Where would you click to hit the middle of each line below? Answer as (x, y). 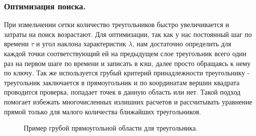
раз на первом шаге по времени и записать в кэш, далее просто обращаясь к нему (127, 63)
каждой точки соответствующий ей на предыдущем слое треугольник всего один (125, 53)
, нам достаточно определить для (182, 44)
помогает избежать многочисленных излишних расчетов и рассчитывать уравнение (128, 101)
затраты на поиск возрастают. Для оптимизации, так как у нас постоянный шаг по (128, 34)
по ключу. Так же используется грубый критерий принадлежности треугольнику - (127, 73)
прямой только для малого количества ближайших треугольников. (103, 111)
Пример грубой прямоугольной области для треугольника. (111, 128)
